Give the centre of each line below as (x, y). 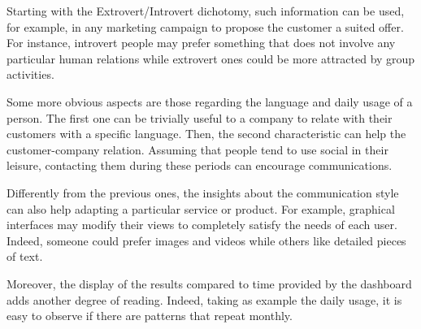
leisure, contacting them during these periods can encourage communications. (200, 165)
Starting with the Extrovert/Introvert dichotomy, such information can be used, (206, 11)
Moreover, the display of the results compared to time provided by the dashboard (209, 283)
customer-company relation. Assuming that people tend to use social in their (197, 149)
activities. (30, 74)
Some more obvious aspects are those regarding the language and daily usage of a (210, 101)
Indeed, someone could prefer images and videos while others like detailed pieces (206, 240)
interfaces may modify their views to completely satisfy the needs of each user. (202, 225)
